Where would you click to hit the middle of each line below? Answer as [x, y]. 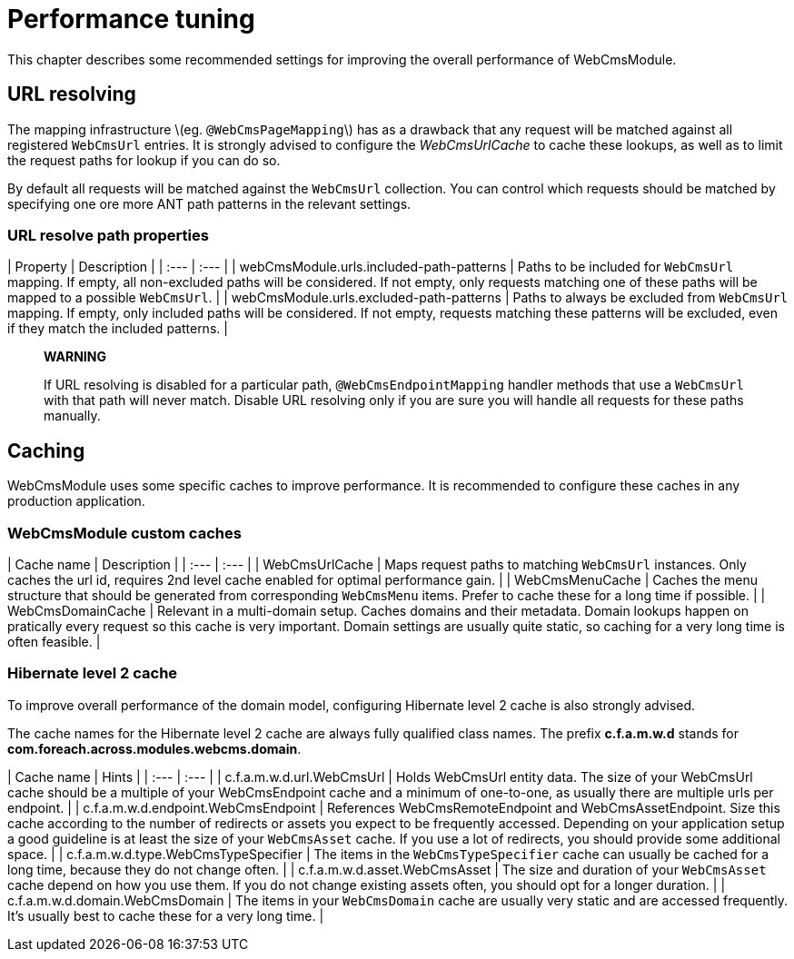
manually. [72, 416]
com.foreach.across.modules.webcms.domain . [154, 748]
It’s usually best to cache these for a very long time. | [166, 915]
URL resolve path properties [108, 235]
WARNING [75, 357]
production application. [76, 501]
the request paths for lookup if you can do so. [144, 160]
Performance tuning [131, 19]
